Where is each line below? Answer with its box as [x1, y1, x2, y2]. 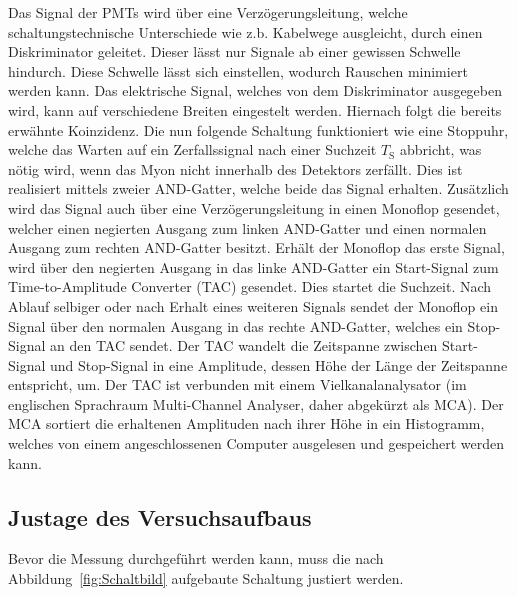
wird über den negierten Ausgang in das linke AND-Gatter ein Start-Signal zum [8, 256, 499, 277]
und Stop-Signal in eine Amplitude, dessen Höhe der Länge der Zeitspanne [50, 354, 508, 375]
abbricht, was [399, 139, 482, 160]
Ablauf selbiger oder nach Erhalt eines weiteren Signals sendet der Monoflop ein [8, 295, 498, 316]
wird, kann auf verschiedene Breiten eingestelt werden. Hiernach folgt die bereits [8, 99, 502, 120]
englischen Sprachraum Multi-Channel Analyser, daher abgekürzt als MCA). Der [8, 393, 504, 414]
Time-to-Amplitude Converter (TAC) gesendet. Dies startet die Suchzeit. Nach [8, 276, 492, 297]
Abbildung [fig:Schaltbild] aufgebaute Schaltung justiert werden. [8, 568, 404, 589]
